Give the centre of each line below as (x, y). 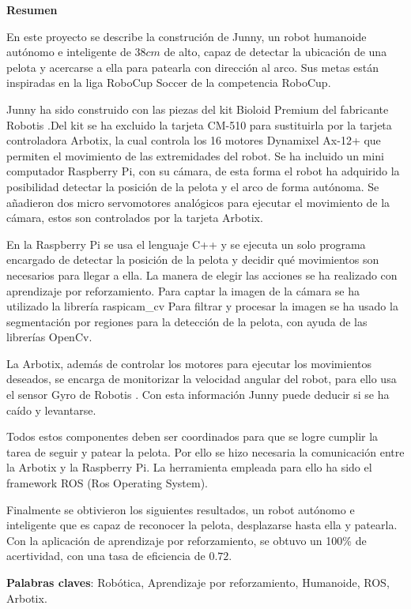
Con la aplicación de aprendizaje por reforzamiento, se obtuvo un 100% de (187, 540)
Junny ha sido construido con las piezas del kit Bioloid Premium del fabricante (198, 109)
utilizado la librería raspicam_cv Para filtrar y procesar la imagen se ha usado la (202, 306)
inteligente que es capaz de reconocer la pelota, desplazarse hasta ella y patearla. (202, 525)
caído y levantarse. (51, 410)
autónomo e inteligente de (69, 52)
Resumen (32, 9)
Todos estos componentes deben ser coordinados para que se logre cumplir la (192, 436)
